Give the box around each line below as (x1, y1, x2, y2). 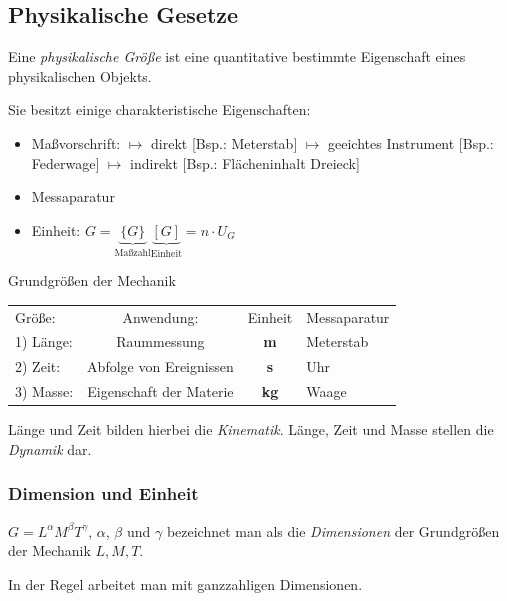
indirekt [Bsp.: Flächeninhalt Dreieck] (130, 152, 360, 173)
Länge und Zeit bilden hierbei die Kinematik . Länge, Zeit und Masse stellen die (8, 419, 494, 440)
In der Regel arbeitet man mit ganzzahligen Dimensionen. (8, 573, 363, 594)
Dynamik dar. (8, 438, 92, 459)
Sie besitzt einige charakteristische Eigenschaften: (8, 99, 311, 120)
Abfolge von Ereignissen (87, 356, 234, 377)
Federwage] (31, 152, 100, 173)
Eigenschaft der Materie (87, 381, 234, 402)
